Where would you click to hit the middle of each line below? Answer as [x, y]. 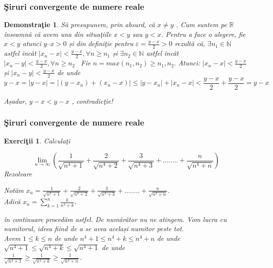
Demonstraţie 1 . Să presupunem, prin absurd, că [79, 24]
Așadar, [16, 101]
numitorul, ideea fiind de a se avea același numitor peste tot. [94, 229]
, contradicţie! [92, 101]
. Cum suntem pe [202, 24]
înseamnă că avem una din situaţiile [58, 34]
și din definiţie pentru [101, 43]
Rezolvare [18, 174]
